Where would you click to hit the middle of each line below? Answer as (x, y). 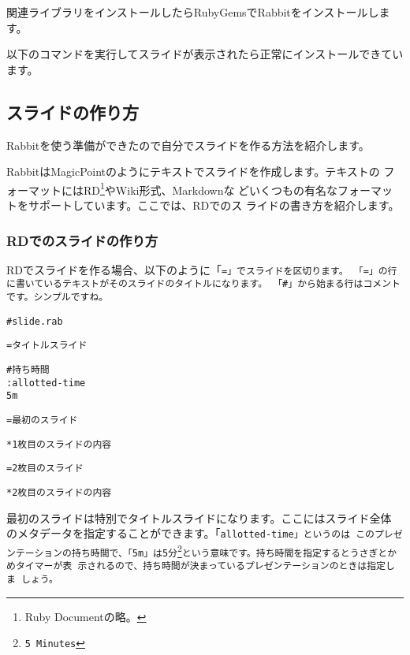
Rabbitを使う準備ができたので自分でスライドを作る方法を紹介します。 (188, 145)
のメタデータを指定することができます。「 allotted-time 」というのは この (190, 533)
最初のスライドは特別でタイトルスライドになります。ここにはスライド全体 (199, 517)
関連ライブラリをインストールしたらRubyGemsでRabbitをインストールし (193, 12)
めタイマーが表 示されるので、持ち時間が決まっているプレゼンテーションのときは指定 (196, 566)
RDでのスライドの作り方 (82, 240)
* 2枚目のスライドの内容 (59, 493)
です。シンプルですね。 (58, 298)
